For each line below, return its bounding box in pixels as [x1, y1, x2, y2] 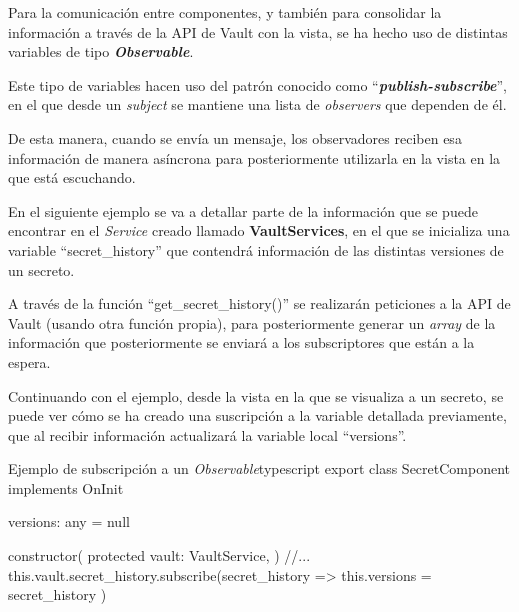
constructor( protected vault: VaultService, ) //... [8, 545, 311, 566]
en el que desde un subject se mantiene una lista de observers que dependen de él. [8, 94, 507, 115]
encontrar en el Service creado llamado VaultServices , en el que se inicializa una [8, 220, 510, 241]
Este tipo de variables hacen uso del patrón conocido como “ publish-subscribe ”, [8, 74, 507, 95]
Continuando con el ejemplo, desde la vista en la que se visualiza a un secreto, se [8, 385, 504, 406]
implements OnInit [8, 477, 124, 498]
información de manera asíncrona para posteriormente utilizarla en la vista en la [8, 147, 501, 168]
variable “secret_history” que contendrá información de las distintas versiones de [8, 239, 504, 260]
